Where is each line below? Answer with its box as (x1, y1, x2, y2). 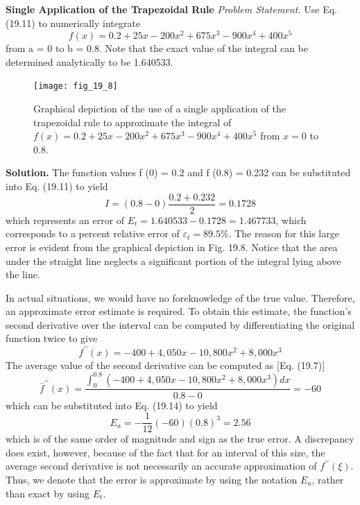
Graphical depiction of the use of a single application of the (33, 101, 286, 116)
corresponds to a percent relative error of (6, 226, 180, 241)
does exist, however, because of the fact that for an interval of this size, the (6, 445, 325, 459)
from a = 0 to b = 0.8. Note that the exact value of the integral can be (6, 41, 308, 55)
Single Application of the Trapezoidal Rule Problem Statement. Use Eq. (6, 2, 338, 16)
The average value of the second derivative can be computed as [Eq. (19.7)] (6, 357, 325, 372)
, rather (311, 472, 344, 486)
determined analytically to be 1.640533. (6, 54, 173, 69)
